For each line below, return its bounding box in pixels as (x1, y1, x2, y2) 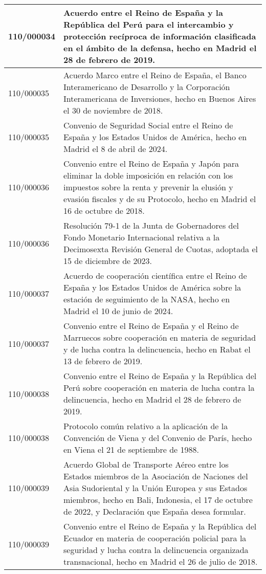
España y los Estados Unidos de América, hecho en (63, 131, 247, 143)
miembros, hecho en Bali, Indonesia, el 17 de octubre (63, 494, 253, 505)
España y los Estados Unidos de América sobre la (63, 281, 241, 293)
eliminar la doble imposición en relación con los (63, 169, 233, 181)
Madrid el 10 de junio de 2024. (63, 305, 173, 317)
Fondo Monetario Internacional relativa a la (63, 231, 220, 243)
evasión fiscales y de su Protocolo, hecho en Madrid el (63, 193, 256, 205)
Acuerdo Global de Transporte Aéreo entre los (63, 458, 229, 470)
